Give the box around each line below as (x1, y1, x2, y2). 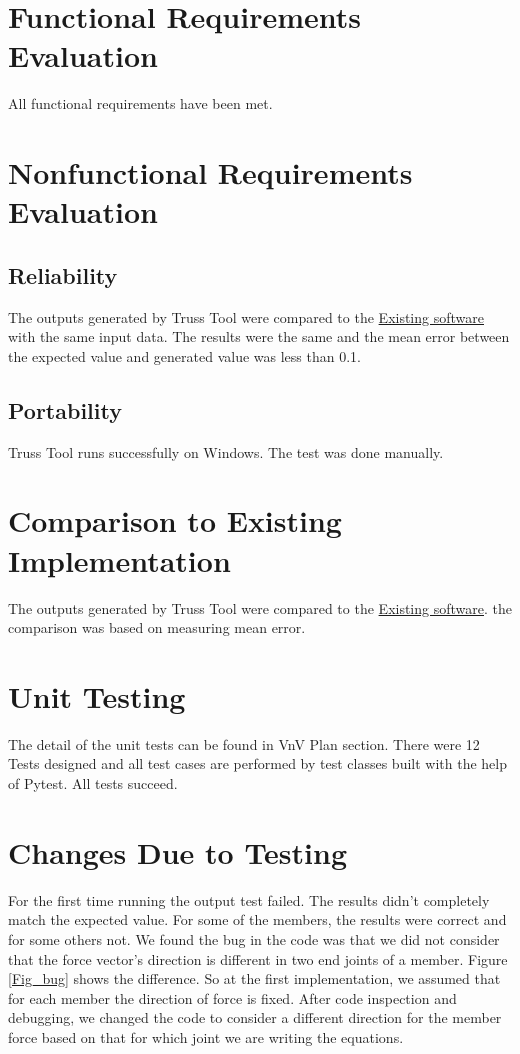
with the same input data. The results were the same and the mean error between (8, 326, 510, 347)
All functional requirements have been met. (8, 93, 273, 114)
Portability (8, 394, 122, 425)
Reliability (8, 259, 118, 290)
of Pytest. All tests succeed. (8, 773, 178, 794)
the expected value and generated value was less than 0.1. (8, 345, 361, 366)
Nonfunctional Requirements (8, 152, 413, 193)
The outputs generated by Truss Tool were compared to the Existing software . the (8, 597, 512, 618)
